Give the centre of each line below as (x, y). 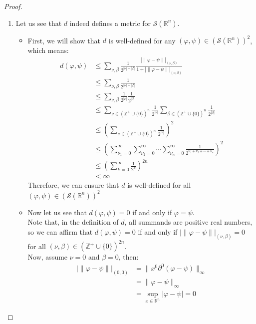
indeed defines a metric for (110, 23)
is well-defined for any (142, 40)
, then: (128, 257)
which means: (48, 50)
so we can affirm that (60, 231)
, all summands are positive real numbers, (188, 222)
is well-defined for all (159, 185)
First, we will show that (64, 40)
